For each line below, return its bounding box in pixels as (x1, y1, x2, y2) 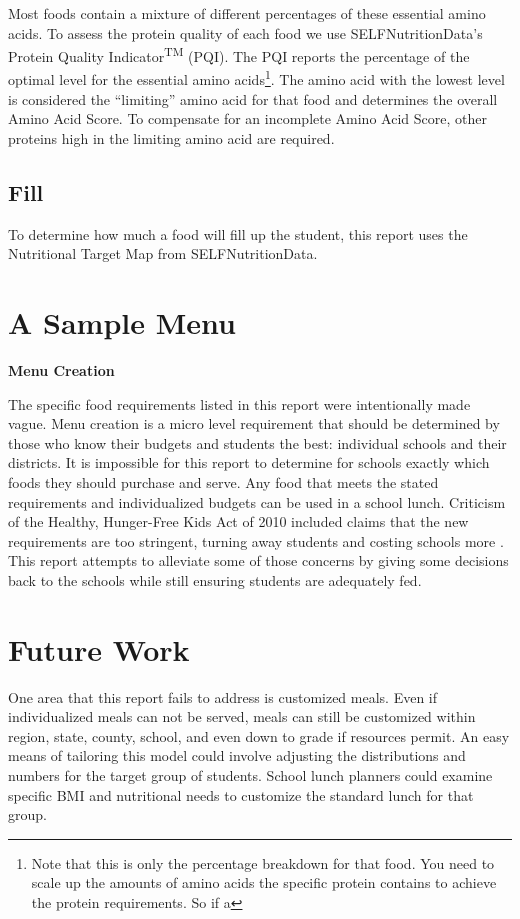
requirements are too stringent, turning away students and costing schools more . (8, 530, 504, 551)
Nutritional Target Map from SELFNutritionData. (8, 243, 318, 264)
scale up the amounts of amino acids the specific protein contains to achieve (31, 872, 497, 893)
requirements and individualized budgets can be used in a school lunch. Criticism (8, 491, 506, 512)
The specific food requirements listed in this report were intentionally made (8, 393, 471, 414)
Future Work (8, 628, 190, 669)
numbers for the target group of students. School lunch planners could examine (8, 765, 493, 786)
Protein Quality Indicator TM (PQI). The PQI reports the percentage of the (8, 43, 470, 66)
